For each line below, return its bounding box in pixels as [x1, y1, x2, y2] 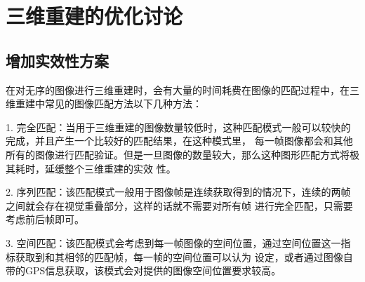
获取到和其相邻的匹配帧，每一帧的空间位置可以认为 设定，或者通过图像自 [15, 249, 353, 264]
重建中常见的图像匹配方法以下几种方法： [15, 96, 202, 111]
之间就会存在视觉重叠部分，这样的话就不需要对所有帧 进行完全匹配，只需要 [6, 198, 353, 213]
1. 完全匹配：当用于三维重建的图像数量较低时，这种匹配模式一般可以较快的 [6, 119, 351, 134]
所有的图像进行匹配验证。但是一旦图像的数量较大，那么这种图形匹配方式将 [6, 147, 350, 161]
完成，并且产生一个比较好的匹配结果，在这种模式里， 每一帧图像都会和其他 [6, 133, 353, 148]
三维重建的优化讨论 [6, 1, 183, 30]
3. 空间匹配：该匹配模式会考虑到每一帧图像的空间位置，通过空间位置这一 [6, 235, 341, 250]
